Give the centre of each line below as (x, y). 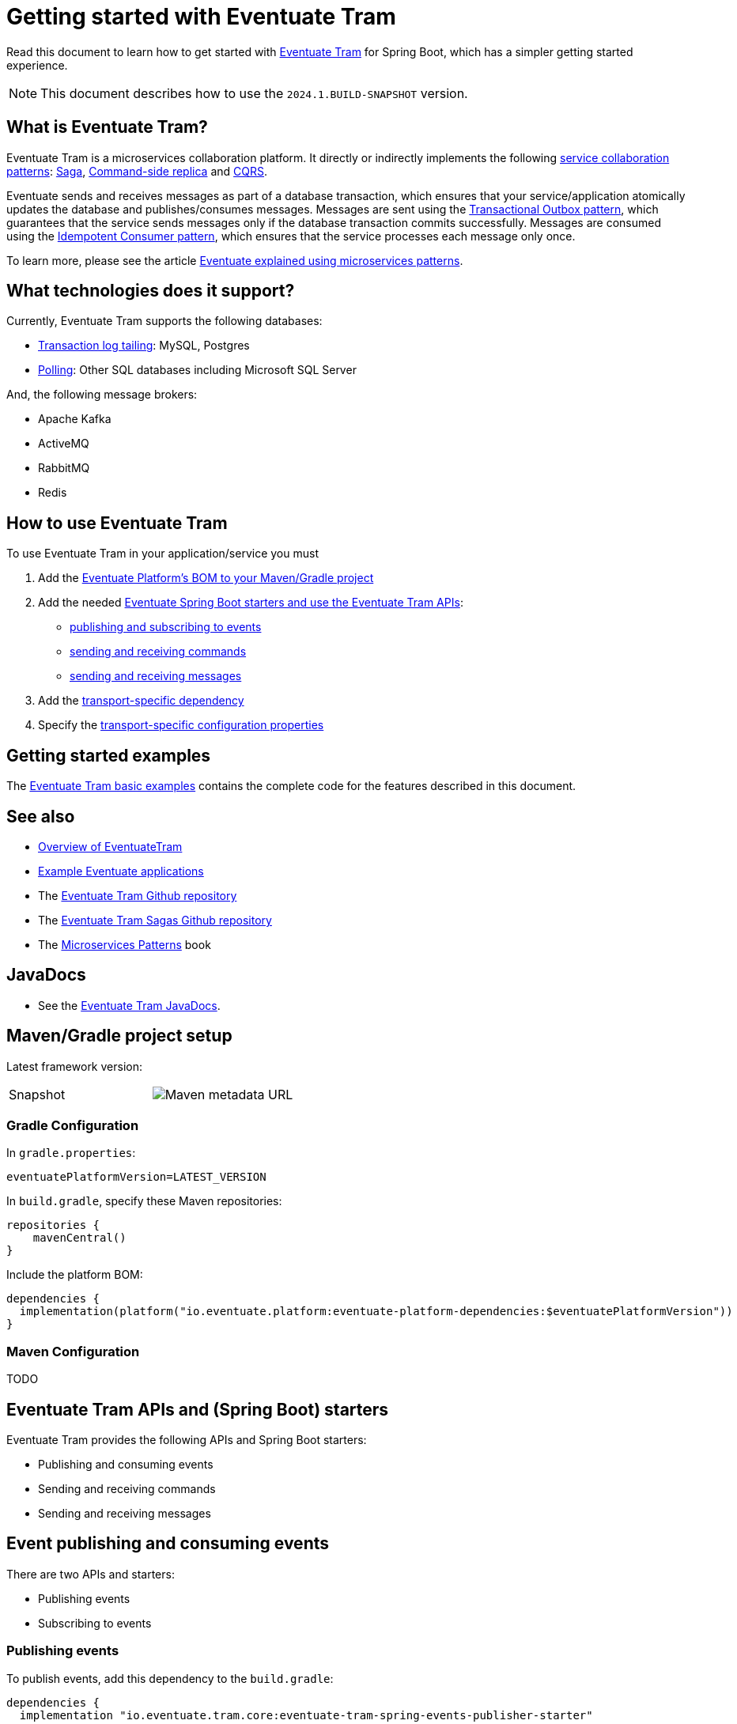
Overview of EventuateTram (110, 846)
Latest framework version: (74, 1066)
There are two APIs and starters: (91, 1574)
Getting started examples (109, 755)
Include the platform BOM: (75, 1275)
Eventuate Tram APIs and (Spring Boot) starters (198, 1409)
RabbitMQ (64, 468)
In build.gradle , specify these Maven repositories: (144, 1201)
